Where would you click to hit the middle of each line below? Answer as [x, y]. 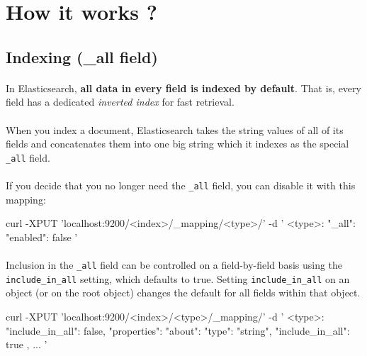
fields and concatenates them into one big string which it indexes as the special [177, 144]
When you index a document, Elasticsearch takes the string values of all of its [175, 129]
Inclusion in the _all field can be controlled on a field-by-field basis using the [174, 265]
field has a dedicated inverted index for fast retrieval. [120, 102]
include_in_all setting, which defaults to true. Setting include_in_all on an [178, 278]
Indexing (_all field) [82, 56]
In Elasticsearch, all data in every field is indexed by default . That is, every [183, 88]
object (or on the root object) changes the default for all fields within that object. [183, 293]
